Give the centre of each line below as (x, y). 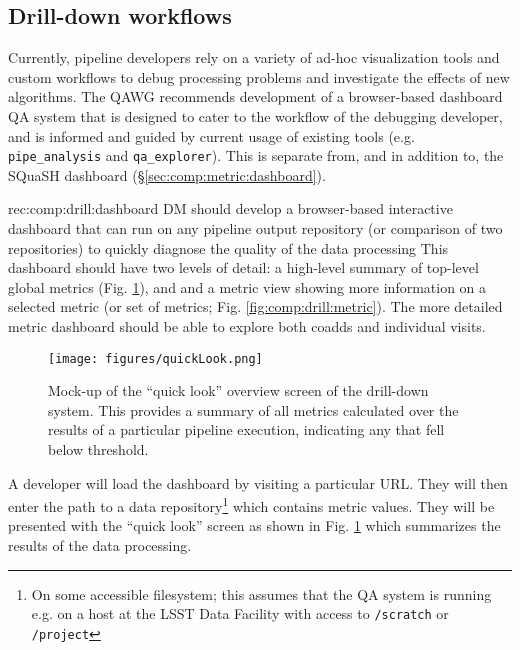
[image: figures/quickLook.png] (155, 358)
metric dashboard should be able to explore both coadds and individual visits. (247, 325)
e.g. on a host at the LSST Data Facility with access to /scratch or (240, 613)
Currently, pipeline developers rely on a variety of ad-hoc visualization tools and (254, 57)
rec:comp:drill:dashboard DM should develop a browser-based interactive (230, 208)
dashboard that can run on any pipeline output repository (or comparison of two (255, 228)
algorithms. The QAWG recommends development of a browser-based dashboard (255, 96)
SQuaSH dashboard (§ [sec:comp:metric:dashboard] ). (167, 174)
